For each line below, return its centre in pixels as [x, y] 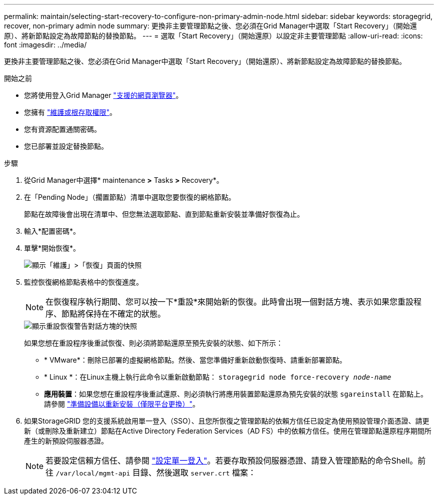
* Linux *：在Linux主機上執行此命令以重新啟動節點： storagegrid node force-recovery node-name [218, 377]
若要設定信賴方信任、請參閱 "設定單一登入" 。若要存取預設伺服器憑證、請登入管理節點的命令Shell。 [232, 461]
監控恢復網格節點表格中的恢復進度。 [83, 282]
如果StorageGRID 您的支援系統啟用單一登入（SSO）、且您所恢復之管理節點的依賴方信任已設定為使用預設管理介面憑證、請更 [227, 421]
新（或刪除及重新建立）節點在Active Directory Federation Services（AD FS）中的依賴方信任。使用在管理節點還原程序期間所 [228, 431]
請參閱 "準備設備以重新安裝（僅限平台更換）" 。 [122, 404]
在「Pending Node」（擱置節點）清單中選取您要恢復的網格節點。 [130, 197]
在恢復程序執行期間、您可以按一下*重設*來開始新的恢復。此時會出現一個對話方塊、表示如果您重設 [230, 302]
